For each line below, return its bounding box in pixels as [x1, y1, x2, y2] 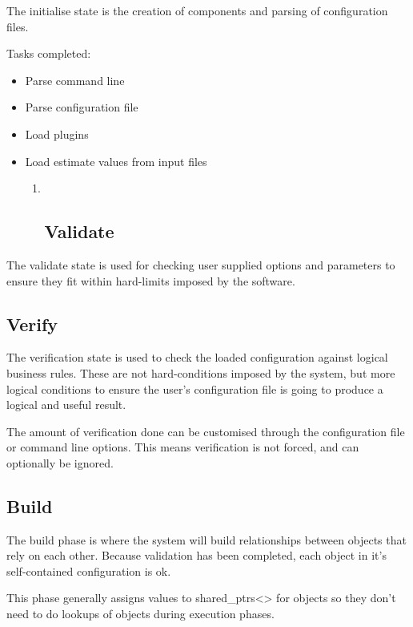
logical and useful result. [6, 396, 126, 413]
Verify [6, 311, 58, 336]
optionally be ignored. [6, 454, 114, 471]
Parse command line [25, 71, 125, 88]
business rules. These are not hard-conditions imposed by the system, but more [6, 364, 395, 381]
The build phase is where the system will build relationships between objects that [6, 531, 407, 548]
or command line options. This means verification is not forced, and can [6, 439, 359, 455]
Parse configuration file [25, 99, 138, 115]
